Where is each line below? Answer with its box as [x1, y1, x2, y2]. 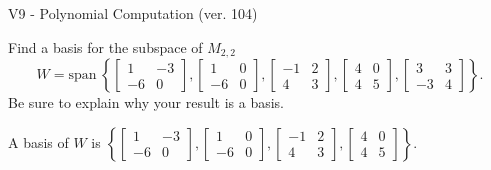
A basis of [8, 131, 69, 152]
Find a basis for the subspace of [8, 36, 203, 57]
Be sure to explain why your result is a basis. [8, 92, 285, 113]
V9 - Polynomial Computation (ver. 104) [8, 3, 258, 23]
